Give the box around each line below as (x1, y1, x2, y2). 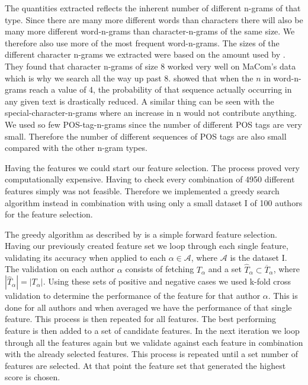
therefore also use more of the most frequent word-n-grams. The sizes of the (5, 36, 280, 49)
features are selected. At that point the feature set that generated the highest (5, 359, 286, 371)
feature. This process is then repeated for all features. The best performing (5, 313, 277, 325)
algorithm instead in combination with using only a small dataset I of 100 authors (5, 196, 303, 209)
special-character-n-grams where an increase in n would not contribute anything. (5, 106, 297, 119)
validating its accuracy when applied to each (5, 251, 166, 263)
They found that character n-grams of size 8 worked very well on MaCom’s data (5, 59, 296, 72)
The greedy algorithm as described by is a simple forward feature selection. (5, 228, 277, 240)
